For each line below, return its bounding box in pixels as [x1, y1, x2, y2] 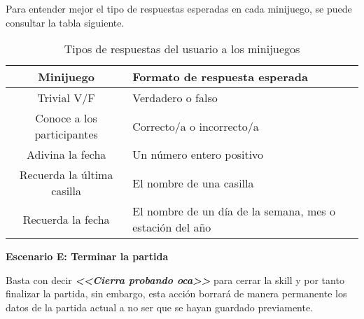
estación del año [132, 219, 211, 236]
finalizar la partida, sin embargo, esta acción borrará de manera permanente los [6, 286, 347, 301]
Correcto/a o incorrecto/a [132, 118, 259, 134]
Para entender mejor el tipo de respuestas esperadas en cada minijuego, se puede [6, 1, 352, 15]
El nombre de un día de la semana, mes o [132, 203, 335, 220]
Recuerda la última [19, 166, 113, 183]
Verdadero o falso [132, 90, 218, 106]
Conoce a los [35, 110, 97, 127]
